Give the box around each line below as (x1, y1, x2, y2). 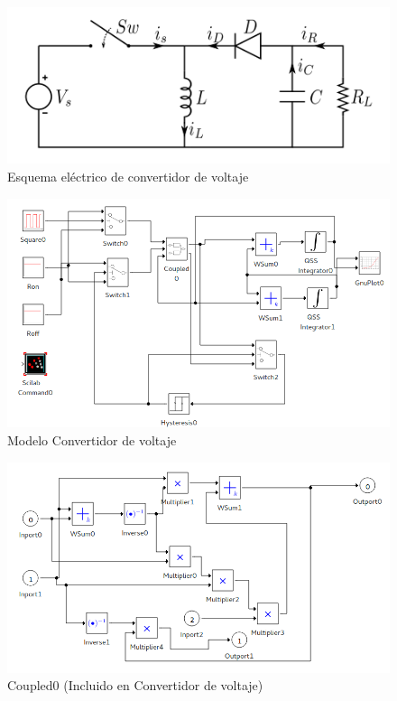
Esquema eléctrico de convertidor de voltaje (7, 166, 249, 185)
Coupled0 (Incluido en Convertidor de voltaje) (7, 676, 263, 695)
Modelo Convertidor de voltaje (7, 431, 177, 450)
